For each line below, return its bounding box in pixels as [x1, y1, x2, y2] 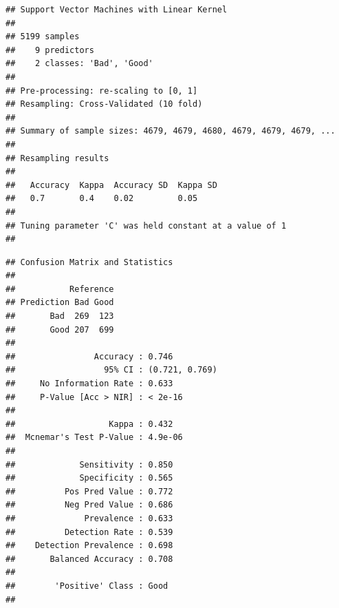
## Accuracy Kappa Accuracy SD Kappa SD [6, 180, 217, 190]
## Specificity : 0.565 [6, 473, 173, 483]
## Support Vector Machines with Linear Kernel [6, 5, 228, 14]
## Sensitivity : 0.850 [6, 459, 173, 470]
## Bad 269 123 [6, 311, 114, 322]
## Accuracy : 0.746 [6, 351, 173, 361]
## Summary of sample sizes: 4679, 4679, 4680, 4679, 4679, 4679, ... [6, 126, 336, 136]
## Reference [6, 284, 114, 294]
